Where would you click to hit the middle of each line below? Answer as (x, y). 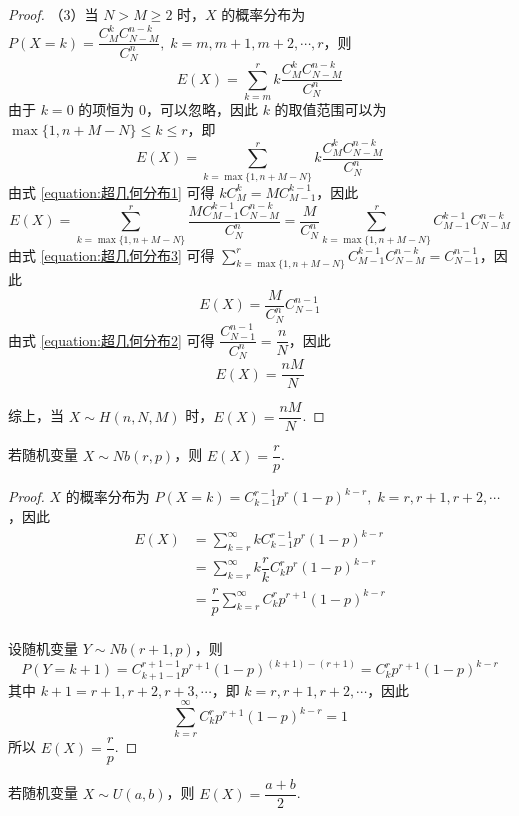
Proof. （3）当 (53, 14)
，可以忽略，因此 (201, 109)
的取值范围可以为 (330, 109)
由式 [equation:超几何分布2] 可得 (111, 339)
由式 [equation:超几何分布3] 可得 (111, 254)
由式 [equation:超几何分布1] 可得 (111, 191)
